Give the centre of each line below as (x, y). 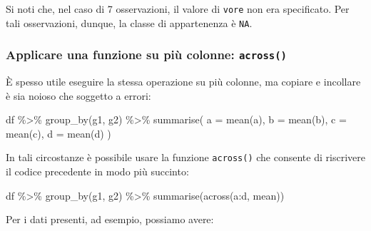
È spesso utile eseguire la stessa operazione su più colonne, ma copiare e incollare (183, 82)
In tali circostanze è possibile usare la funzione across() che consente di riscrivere (185, 157)
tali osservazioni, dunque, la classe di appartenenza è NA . (129, 22)
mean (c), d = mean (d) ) (59, 133)
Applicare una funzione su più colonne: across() (146, 55)
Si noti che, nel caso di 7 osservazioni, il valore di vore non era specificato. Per (178, 9)
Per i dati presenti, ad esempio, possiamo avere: (110, 219)
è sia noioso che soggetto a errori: (78, 95)
